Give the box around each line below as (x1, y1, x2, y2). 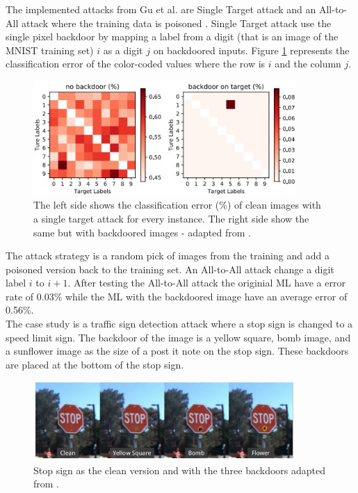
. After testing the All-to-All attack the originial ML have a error (67, 275, 345, 290)
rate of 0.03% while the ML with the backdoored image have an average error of (6, 289, 348, 303)
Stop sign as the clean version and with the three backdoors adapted (33, 462, 326, 477)
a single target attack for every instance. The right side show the (33, 211, 309, 225)
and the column (275, 56, 341, 71)
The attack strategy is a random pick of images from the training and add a (6, 248, 329, 263)
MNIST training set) (6, 42, 94, 57)
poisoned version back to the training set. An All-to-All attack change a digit (6, 261, 334, 276)
